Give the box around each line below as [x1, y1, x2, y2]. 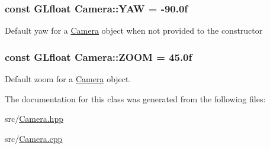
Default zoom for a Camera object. [5, 73, 131, 85]
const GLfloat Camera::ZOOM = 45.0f [5, 49, 192, 64]
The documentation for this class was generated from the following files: [5, 92, 266, 105]
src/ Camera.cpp [5, 132, 63, 144]
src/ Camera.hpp [5, 112, 63, 125]
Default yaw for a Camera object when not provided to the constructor [5, 24, 263, 37]
